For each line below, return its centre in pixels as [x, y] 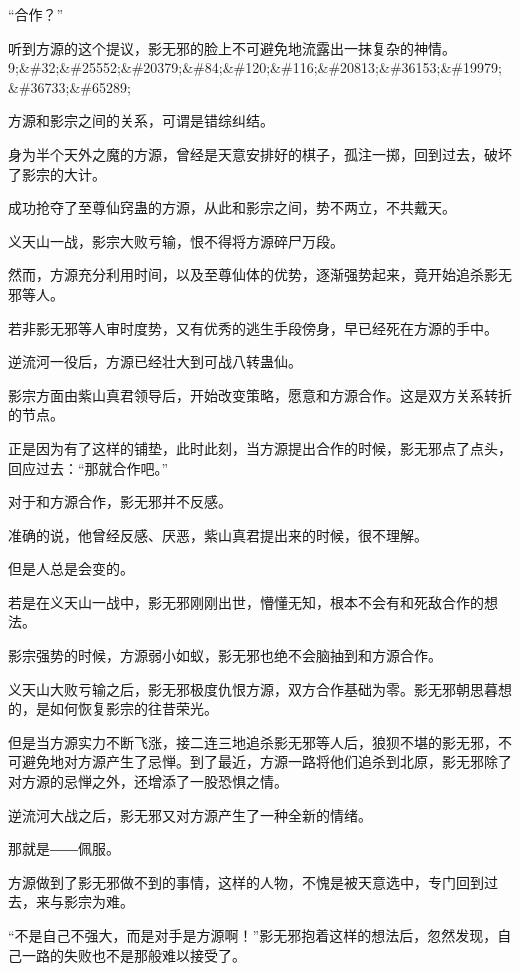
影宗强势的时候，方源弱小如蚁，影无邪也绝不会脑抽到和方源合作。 [225, 655]
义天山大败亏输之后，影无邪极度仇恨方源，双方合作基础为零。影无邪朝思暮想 [260, 688]
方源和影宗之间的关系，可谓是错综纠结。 [141, 120]
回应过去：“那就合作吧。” [88, 467]
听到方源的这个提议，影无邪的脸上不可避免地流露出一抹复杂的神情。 [232, 47]
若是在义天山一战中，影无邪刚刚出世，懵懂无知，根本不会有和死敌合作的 [246, 601]
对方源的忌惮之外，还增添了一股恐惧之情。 [148, 781]
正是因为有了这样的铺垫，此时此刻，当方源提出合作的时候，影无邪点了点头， [260, 447]
